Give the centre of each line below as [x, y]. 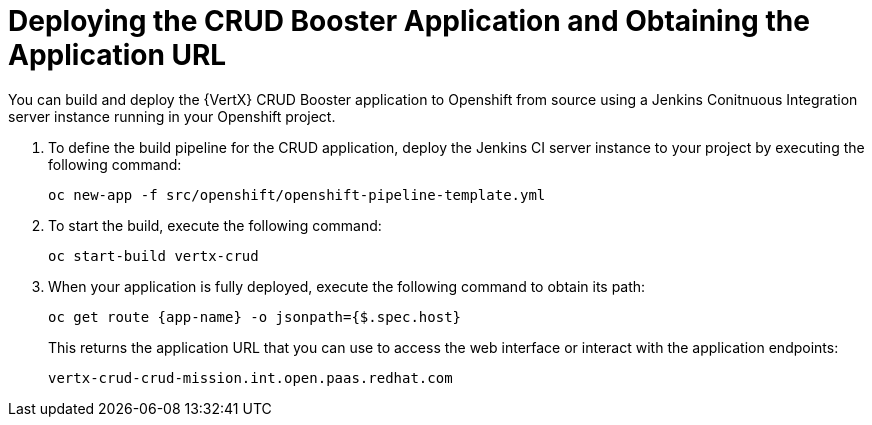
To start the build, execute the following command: [215, 225]
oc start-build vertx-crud [153, 255]
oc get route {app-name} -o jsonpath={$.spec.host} [255, 316]
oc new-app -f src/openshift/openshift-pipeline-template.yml [297, 194]
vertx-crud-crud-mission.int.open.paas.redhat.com [250, 377]
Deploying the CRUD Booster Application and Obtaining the [409, 21]
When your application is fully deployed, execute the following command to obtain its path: [347, 286]
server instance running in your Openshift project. [172, 116]
